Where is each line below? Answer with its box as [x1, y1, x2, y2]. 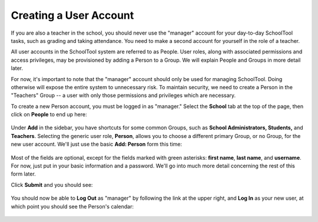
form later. [11, 170, 37, 177]
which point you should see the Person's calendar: [11, 203, 134, 210]
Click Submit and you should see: [11, 181, 93, 188]
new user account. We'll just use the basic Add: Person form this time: [11, 141, 183, 148]
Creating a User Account [11, 9, 134, 22]
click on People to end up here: [11, 111, 87, 118]
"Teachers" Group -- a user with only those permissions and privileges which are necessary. [11, 92, 236, 99]
